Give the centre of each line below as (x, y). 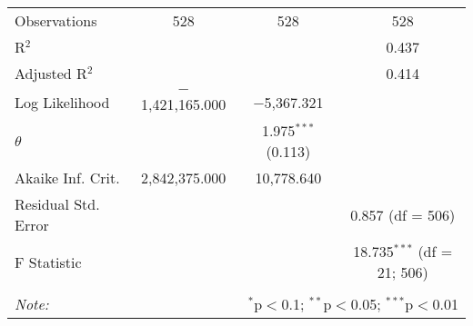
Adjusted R (51, 73)
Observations (56, 20)
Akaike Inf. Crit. (67, 178)
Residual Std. (57, 204)
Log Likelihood (62, 102)
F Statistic (48, 262)
